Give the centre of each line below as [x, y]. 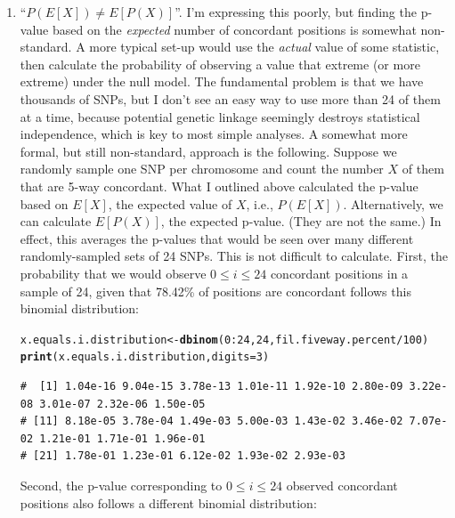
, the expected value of [170, 203]
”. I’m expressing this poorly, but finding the [296, 12]
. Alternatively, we [393, 203]
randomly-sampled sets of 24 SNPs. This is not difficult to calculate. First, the [234, 256]
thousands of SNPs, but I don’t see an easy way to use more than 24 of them [230, 98]
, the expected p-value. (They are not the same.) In [301, 221]
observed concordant [342, 485]
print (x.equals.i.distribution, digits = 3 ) [145, 357]
